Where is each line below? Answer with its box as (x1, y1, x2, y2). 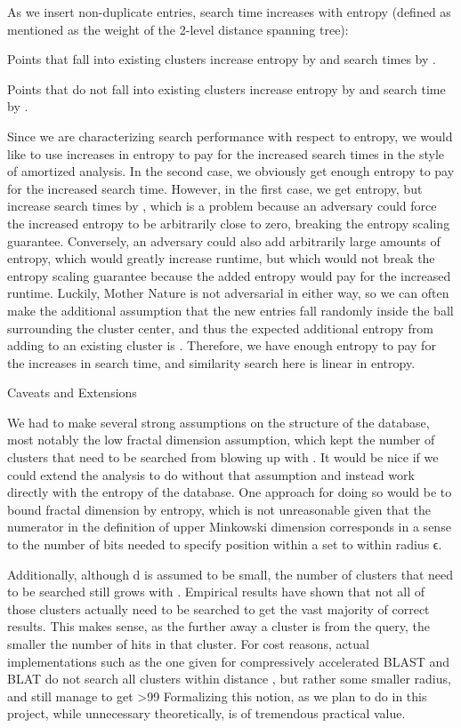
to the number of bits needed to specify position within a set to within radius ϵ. (7, 535, 442, 554)
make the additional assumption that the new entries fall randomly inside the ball (7, 300, 454, 319)
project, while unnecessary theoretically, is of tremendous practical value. (7, 704, 406, 723)
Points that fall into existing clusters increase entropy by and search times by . (7, 50, 436, 68)
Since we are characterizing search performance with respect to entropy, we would (7, 126, 453, 145)
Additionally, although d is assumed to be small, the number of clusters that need (7, 564, 454, 583)
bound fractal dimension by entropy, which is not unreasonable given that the (7, 500, 432, 518)
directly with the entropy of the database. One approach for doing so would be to (7, 483, 452, 501)
